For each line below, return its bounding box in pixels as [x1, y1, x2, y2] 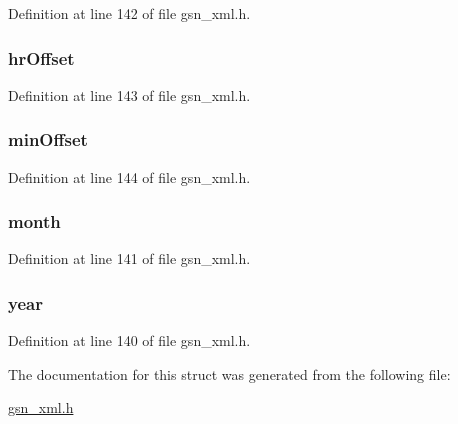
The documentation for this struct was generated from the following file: [8, 363, 451, 384]
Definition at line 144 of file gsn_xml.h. [8, 166, 251, 187]
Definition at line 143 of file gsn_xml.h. [8, 84, 251, 105]
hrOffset [8, 45, 75, 70]
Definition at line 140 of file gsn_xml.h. [8, 330, 251, 351]
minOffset [8, 127, 88, 152]
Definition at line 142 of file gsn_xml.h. [8, 3, 251, 23]
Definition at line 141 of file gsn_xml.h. [8, 248, 251, 269]
